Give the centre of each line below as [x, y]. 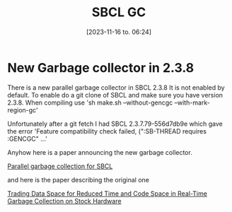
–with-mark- [192, 102]
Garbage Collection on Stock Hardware [64, 201]
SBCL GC [119, 12]
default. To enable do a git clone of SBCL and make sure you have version [115, 95]
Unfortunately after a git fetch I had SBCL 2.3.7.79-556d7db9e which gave [115, 124]
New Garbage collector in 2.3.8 [101, 67]
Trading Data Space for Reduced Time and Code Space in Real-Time [107, 193]
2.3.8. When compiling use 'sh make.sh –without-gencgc [90, 102]
